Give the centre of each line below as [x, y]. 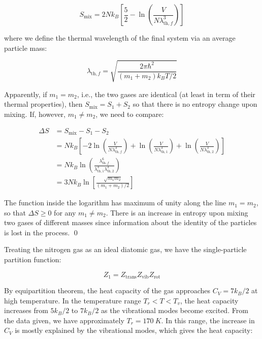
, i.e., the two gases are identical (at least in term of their [166, 94]
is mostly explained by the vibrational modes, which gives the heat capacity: [134, 330]
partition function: [33, 259]
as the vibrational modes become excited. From [175, 310]
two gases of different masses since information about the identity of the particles [130, 222]
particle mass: [26, 48]
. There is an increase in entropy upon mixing [177, 212]
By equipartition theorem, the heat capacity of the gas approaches [107, 290]
